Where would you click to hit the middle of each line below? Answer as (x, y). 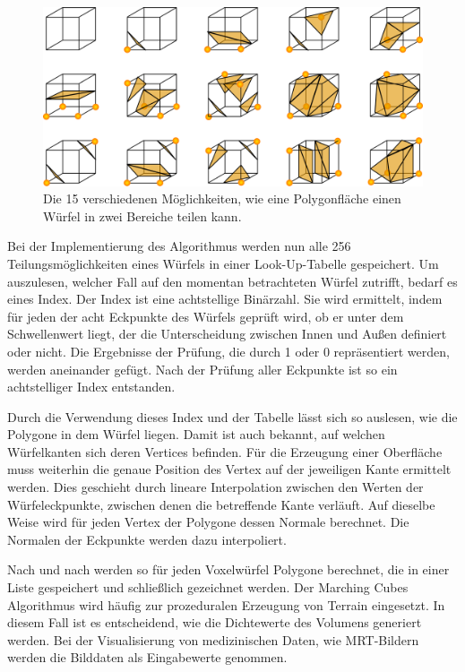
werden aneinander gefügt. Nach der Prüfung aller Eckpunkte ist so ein (202, 369)
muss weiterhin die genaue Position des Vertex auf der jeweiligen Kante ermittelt (229, 469)
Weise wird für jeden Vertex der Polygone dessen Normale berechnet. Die (208, 522)
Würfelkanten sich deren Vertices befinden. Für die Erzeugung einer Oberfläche (225, 451)
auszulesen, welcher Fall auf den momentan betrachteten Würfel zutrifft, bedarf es (232, 281)
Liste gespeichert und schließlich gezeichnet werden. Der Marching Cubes (208, 587)
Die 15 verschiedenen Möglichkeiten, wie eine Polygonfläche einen (222, 198)
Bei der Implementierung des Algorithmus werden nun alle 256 (179, 246)
